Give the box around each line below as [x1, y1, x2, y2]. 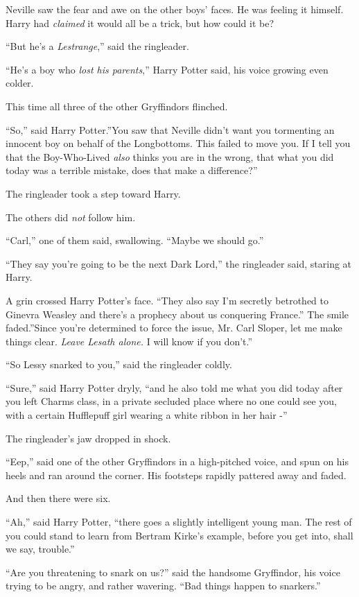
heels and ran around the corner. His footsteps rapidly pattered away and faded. [6, 467, 347, 482]
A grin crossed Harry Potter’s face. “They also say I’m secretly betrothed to [6, 293, 329, 307]
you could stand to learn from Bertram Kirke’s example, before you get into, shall [6, 528, 353, 542]
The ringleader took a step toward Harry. [6, 186, 181, 200]
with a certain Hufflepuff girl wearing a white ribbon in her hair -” [6, 408, 288, 422]
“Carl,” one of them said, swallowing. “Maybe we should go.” [6, 233, 264, 248]
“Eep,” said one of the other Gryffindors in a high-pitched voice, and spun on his [6, 454, 349, 469]
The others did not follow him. [6, 209, 136, 224]
